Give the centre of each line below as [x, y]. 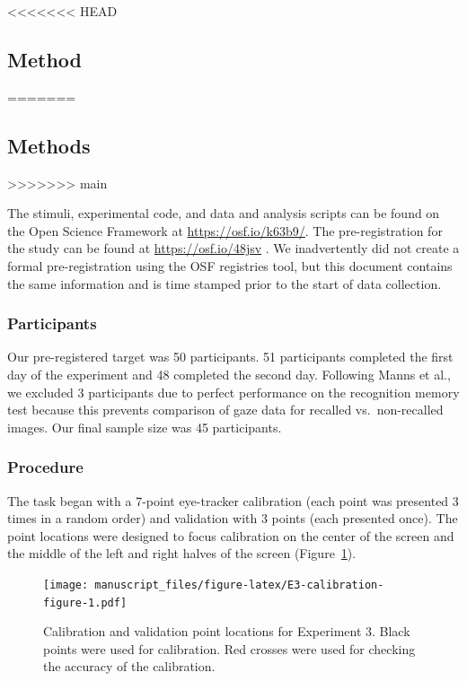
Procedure [45, 467]
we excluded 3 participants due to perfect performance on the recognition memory [233, 392]
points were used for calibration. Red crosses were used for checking [229, 648]
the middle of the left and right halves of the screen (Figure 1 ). [182, 553]
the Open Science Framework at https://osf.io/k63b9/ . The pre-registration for [225, 230]
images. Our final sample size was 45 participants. [145, 427]
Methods [49, 145]
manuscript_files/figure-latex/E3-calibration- [239, 585]
